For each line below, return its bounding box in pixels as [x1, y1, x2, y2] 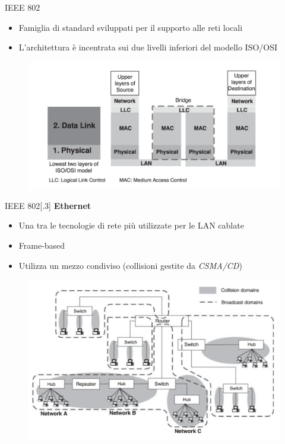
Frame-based [18, 239, 65, 252]
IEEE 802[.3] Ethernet [5, 199, 91, 211]
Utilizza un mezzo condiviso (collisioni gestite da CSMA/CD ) [18, 259, 242, 271]
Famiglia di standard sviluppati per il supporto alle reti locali [18, 21, 243, 33]
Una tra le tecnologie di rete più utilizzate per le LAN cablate [18, 219, 244, 231]
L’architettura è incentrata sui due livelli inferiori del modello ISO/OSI [18, 41, 278, 53]
